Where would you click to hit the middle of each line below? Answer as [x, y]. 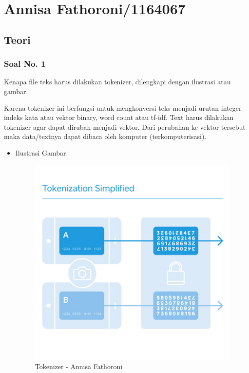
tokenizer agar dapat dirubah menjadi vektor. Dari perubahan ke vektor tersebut [125, 127]
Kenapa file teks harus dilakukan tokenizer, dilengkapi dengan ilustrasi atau [117, 82]
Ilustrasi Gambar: [42, 152]
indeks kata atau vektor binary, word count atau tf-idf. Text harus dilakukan [119, 117]
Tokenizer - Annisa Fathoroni [79, 366]
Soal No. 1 [25, 64]
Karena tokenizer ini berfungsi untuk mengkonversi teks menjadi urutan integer [123, 108]
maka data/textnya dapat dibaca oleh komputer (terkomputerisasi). [105, 136]
